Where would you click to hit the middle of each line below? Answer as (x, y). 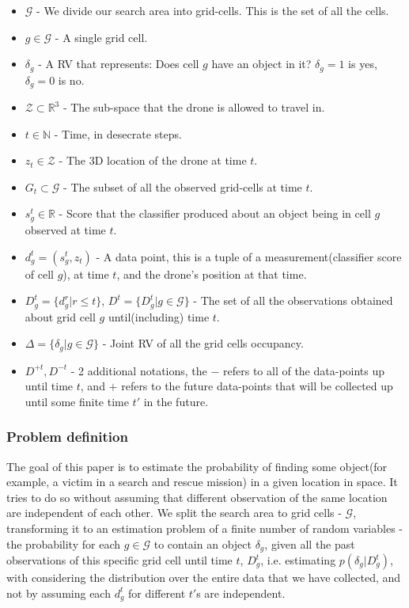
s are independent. (241, 593)
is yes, (363, 64)
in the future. (176, 401)
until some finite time (77, 401)
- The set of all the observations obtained (293, 300)
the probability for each (63, 543)
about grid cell (60, 316)
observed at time (65, 229)
